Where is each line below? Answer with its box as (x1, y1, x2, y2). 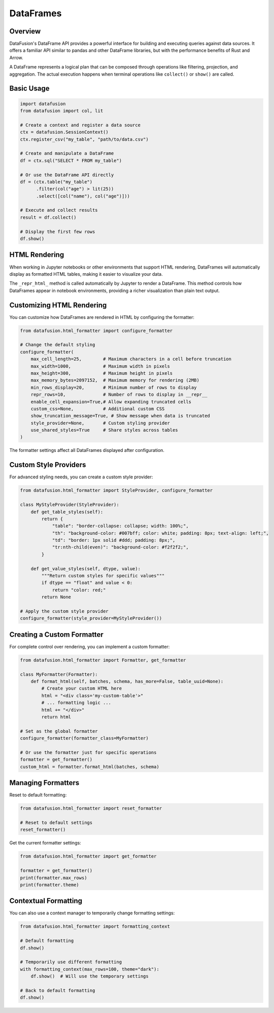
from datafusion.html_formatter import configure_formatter (20, 328, 173, 334)
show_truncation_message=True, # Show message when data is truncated (30, 413, 211, 419)
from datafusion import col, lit (20, 108, 104, 114)
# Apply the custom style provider (20, 608, 109, 614)
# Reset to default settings (20, 820, 93, 825)
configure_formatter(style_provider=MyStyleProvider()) (20, 615, 162, 622)
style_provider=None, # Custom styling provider (30, 420, 170, 426)
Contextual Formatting (9, 897, 83, 905)
